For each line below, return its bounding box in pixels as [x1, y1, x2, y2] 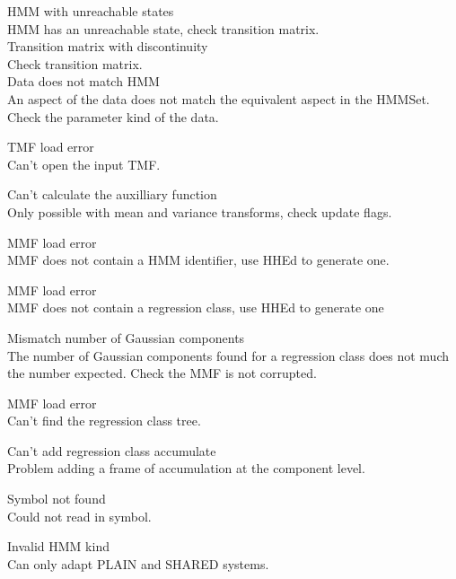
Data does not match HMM [7, 72, 160, 91]
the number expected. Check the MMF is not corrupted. [7, 364, 317, 382]
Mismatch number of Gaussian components [7, 328, 245, 347]
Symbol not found [7, 489, 106, 508]
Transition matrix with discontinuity [7, 37, 208, 56]
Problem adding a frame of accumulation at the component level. [7, 459, 365, 478]
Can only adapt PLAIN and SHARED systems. [7, 554, 269, 573]
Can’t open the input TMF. [7, 154, 161, 173]
